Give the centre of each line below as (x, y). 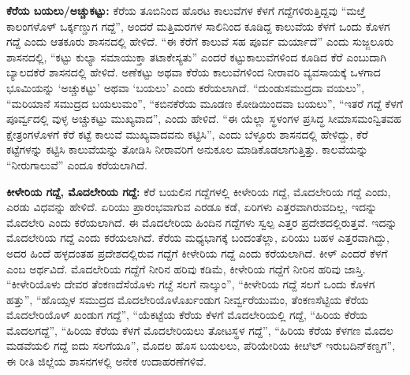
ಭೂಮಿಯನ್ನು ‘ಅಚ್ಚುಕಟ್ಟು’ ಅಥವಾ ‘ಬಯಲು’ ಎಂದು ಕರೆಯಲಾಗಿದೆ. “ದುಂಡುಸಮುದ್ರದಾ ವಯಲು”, (186, 87)
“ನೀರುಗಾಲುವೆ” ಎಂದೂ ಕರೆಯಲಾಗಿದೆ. (77, 164)
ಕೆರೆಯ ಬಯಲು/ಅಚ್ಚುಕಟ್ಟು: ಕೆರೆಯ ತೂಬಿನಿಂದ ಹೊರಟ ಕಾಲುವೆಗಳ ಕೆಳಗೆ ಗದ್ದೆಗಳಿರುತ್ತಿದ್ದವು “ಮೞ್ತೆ (186, 10)
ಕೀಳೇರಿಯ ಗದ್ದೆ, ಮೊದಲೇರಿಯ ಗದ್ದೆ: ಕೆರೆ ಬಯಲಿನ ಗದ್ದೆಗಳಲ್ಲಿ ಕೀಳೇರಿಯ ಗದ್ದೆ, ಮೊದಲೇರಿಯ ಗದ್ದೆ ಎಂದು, (199, 191)
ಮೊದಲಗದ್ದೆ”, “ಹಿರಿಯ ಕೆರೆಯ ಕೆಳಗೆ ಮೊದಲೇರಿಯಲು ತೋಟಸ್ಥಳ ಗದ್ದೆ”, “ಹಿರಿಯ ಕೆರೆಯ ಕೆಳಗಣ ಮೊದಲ (200, 330)
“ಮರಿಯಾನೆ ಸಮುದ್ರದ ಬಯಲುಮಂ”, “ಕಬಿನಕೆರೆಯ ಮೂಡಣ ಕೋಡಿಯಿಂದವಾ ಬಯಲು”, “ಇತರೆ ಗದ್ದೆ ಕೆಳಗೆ (205, 103)
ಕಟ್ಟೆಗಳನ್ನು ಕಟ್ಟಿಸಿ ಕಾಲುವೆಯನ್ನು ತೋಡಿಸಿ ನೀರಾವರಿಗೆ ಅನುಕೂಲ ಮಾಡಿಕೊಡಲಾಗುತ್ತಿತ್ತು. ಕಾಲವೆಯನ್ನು (187, 149)
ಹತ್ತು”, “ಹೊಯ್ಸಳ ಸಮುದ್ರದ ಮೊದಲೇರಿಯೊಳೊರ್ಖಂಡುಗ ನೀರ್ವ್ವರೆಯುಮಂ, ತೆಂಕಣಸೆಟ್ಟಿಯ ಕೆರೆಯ (188, 299)
